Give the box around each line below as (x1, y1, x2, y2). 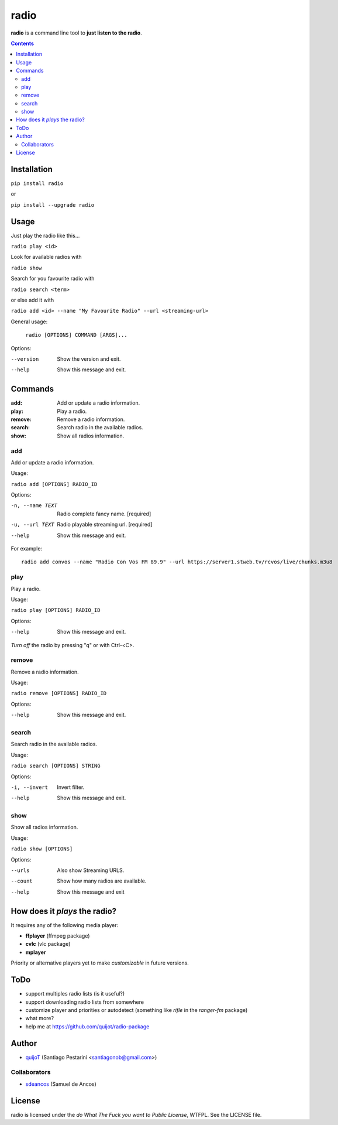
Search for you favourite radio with (11, 275, 95, 282)
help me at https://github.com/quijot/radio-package (25, 1023, 150, 1030)
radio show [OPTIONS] (11, 846, 73, 852)
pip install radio (11, 180, 64, 187)
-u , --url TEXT (11, 521, 55, 528)
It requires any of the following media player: (11, 921, 119, 928)
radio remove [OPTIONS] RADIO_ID (11, 690, 107, 697)
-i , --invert (11, 784, 49, 791)
